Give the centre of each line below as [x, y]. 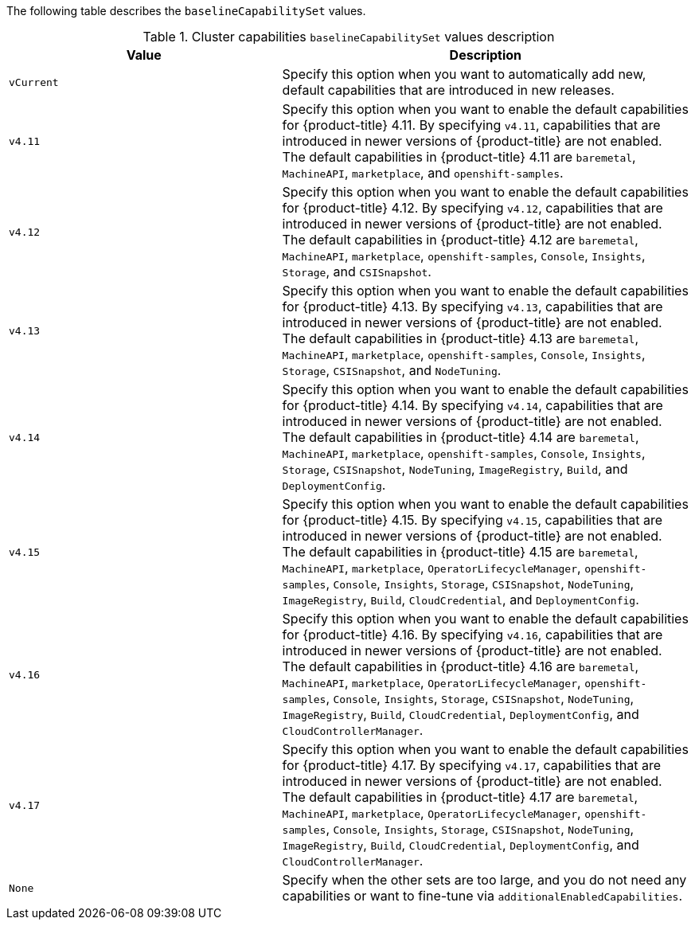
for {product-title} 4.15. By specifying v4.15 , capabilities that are [472, 520]
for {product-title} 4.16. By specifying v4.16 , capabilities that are [472, 635]
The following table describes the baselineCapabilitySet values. [186, 11]
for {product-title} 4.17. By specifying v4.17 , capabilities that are [472, 765]
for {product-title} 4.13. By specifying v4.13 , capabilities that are [472, 307]
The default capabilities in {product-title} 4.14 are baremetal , [461, 437]
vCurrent [34, 82]
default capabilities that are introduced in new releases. [448, 90]
